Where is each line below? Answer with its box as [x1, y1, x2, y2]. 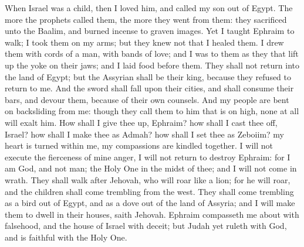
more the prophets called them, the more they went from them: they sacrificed [5, 13, 287, 25]
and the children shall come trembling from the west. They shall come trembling [5, 185, 294, 197]
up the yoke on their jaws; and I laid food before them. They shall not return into [5, 59, 300, 71]
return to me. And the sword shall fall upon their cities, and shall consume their [5, 82, 294, 94]
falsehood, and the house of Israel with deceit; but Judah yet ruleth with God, [5, 219, 287, 232]
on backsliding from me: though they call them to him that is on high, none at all [5, 105, 299, 117]
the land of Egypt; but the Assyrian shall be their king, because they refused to [5, 70, 292, 83]
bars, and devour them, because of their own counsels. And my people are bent [5, 93, 289, 105]
